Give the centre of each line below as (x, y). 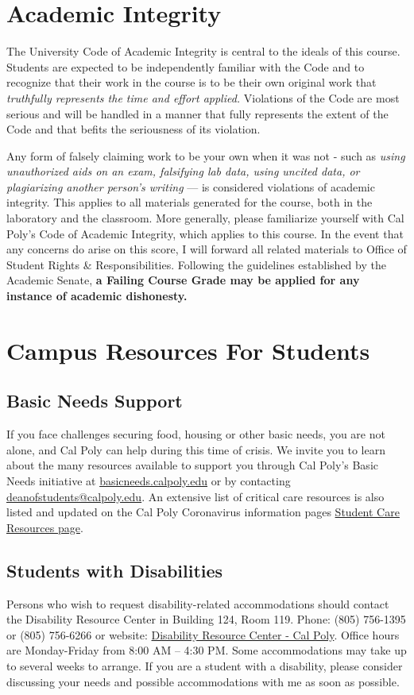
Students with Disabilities (115, 570)
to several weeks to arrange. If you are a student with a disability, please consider (205, 665)
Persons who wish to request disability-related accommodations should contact (198, 603)
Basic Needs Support (95, 401)
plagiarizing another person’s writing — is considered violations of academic (191, 186)
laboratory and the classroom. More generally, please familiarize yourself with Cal (205, 218)
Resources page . (45, 527)
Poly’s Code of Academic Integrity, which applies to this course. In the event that (205, 233)
